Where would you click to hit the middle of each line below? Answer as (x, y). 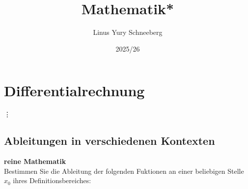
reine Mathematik (35, 161)
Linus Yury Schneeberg (128, 32)
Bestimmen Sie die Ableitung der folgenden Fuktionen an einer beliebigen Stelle (124, 171)
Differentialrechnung (74, 91)
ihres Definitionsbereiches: (52, 180)
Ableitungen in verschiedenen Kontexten (110, 141)
